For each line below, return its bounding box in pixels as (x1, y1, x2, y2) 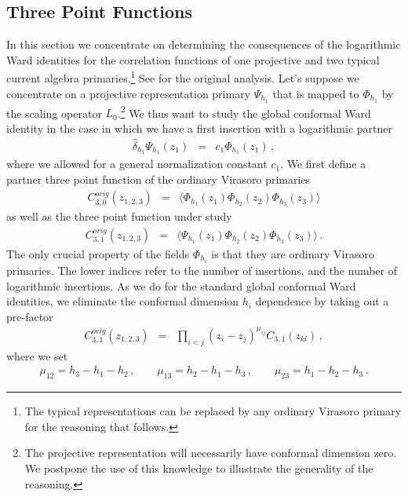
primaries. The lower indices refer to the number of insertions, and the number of (6, 262, 398, 279)
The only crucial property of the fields (6, 245, 190, 261)
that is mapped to (272, 85, 359, 101)
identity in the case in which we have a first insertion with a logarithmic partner (6, 119, 392, 136)
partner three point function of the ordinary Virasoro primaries (6, 171, 311, 188)
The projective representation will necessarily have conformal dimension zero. (24, 444, 397, 461)
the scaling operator (6, 104, 102, 121)
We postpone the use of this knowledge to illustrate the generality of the (24, 459, 373, 476)
